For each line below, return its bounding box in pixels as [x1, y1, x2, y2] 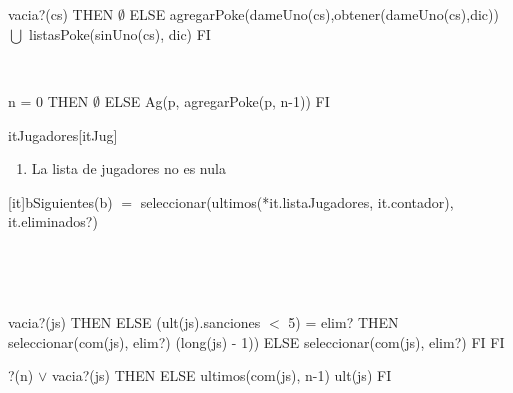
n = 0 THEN [8, 90, 89, 111]
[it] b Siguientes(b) [8, 191, 113, 212]
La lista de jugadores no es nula [31, 158, 226, 179]
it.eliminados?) [8, 211, 98, 232]
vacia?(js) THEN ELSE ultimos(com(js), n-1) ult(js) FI [51, 365, 392, 386]
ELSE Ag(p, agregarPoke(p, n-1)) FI [104, 90, 330, 111]
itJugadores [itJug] [8, 124, 118, 145]
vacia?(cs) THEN [8, 4, 114, 25]
